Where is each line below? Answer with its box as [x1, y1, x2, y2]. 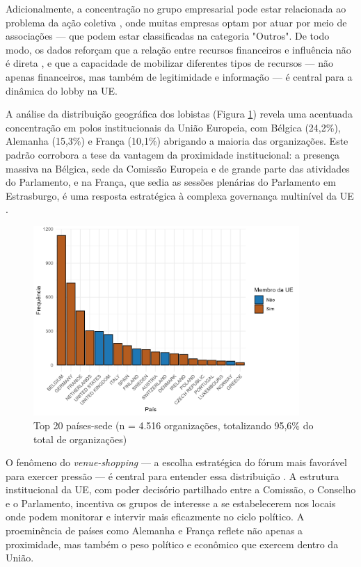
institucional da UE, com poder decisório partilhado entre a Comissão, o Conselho [6, 482, 356, 497]
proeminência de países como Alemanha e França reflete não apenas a [6, 523, 303, 538]
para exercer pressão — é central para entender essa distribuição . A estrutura [6, 468, 339, 483]
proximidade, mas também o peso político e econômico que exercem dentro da [6, 536, 339, 551]
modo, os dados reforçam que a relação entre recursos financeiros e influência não [6, 42, 351, 56]
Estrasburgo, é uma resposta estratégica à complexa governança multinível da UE [6, 188, 354, 202]
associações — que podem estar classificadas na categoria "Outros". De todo [6, 29, 330, 43]
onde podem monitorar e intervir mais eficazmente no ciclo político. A [6, 509, 305, 524]
